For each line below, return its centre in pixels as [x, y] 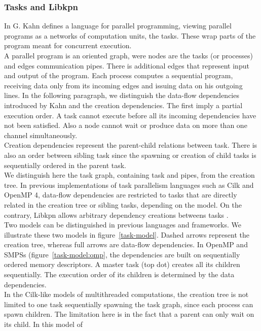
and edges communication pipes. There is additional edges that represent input [127, 65]
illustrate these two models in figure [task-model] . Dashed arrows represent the [127, 234]
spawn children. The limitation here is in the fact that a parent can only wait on [129, 314]
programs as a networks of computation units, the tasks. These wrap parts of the [130, 35]
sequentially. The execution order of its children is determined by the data [119, 274]
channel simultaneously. [41, 135]
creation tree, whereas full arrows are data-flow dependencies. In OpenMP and [126, 244]
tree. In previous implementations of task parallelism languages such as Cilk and [129, 185]
